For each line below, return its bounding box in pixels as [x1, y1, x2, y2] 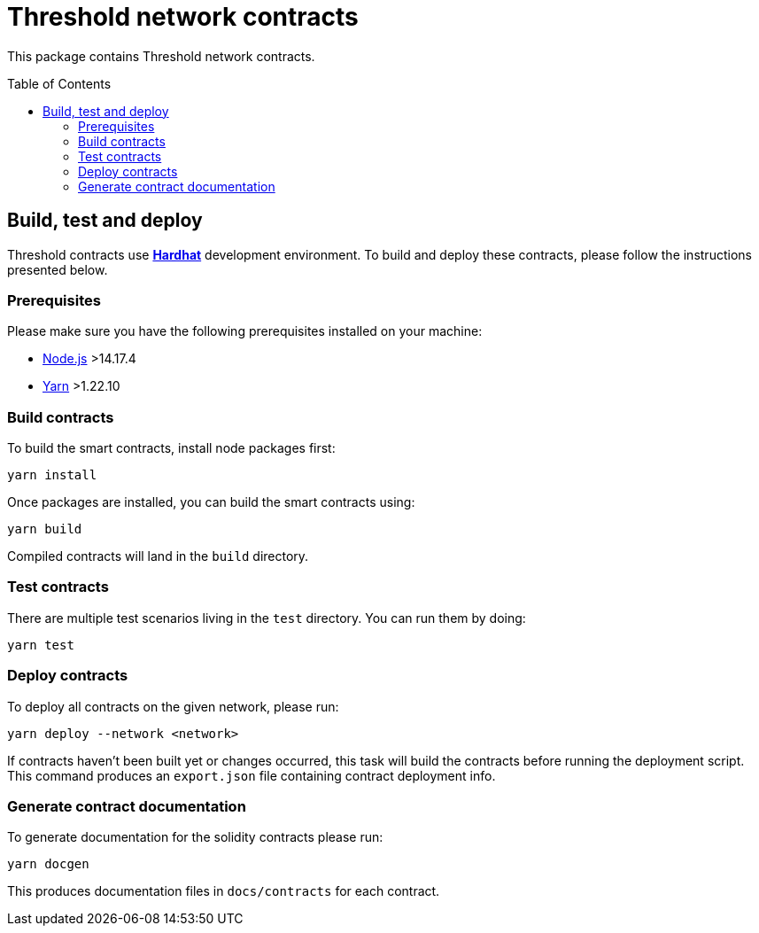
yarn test [7, 637, 74, 652]
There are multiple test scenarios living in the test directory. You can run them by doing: [7, 610, 526, 626]
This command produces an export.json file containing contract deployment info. [7, 767, 496, 783]
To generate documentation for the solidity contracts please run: [7, 829, 383, 845]
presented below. [7, 261, 108, 277]
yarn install [7, 468, 97, 483]
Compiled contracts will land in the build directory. [7, 548, 309, 564]
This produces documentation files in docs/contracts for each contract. [7, 883, 440, 899]
